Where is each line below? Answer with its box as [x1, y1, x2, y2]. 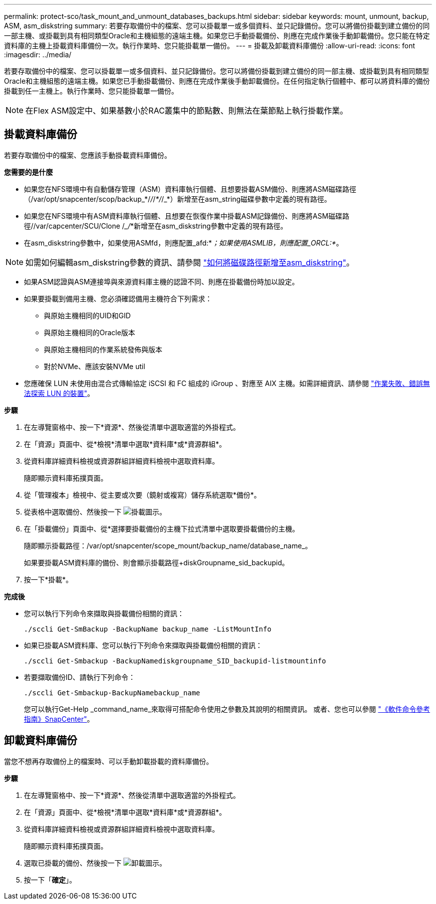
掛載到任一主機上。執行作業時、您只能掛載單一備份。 [4, 87, 178, 95]
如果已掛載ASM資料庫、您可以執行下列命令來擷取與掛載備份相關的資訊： [24, 641, 263, 649]
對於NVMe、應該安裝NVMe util [44, 362, 145, 371]
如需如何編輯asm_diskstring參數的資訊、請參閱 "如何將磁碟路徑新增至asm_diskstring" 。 [25, 257, 354, 267]
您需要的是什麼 [4, 167, 53, 176]
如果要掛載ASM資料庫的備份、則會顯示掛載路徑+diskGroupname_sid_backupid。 [24, 558, 289, 567]
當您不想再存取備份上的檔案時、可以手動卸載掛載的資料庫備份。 [4, 757, 213, 766]
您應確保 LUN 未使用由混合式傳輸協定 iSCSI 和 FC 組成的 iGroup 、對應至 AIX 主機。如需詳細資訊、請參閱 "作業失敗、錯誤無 [24, 379, 430, 387]
